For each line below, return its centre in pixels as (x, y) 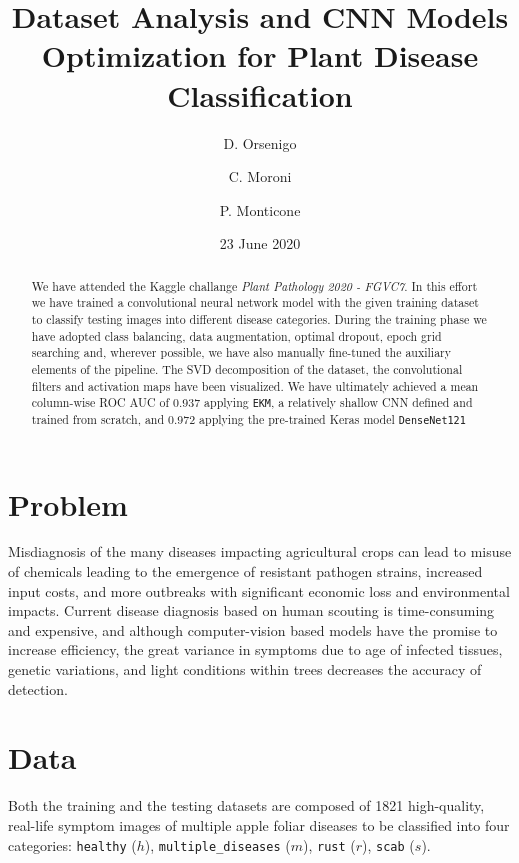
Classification (260, 94)
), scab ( (388, 844)
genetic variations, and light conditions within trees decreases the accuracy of (245, 669)
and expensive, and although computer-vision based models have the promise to (253, 629)
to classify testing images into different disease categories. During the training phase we (259, 318)
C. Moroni (260, 176)
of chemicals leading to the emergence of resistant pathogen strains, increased (245, 571)
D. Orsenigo (260, 142)
